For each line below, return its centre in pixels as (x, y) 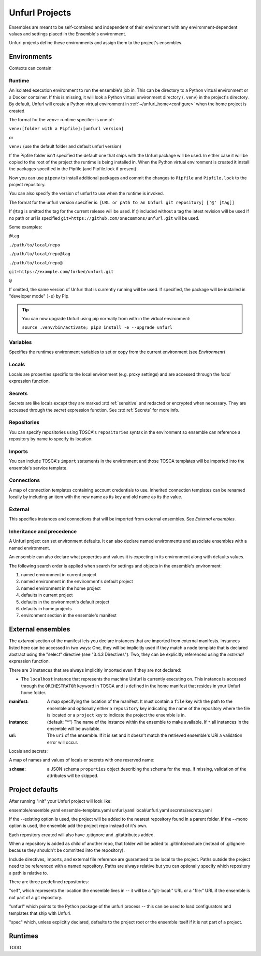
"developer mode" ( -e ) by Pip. (39, 296)
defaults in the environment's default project (65, 602)
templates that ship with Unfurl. (40, 913)
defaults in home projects (46, 608)
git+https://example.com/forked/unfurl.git (61, 271)
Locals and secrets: (29, 751)
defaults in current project (47, 595)
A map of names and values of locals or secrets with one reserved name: (82, 760)
